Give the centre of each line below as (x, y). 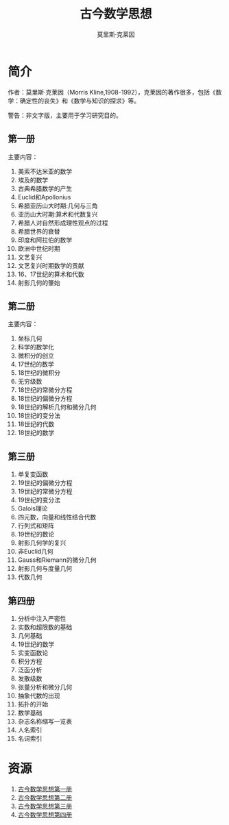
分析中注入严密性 (42, 618)
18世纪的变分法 (39, 416)
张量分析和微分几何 (45, 687)
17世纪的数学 (36, 365)
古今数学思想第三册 (45, 806)
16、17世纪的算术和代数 (51, 274)
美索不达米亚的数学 (45, 171)
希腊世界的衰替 (39, 231)
